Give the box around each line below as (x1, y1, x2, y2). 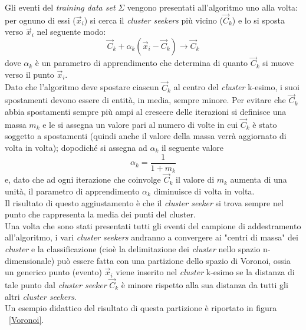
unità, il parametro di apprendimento (5, 184, 140, 197)
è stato (252, 118, 277, 130)
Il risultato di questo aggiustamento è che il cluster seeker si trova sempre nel (5, 196, 284, 209)
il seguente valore (161, 141, 224, 154)
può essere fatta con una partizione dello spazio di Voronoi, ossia (57, 254, 291, 266)
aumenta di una (230, 173, 287, 186)
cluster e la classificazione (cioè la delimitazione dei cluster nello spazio (5, 242, 261, 255)
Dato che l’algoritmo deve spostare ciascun (5, 81, 159, 93)
